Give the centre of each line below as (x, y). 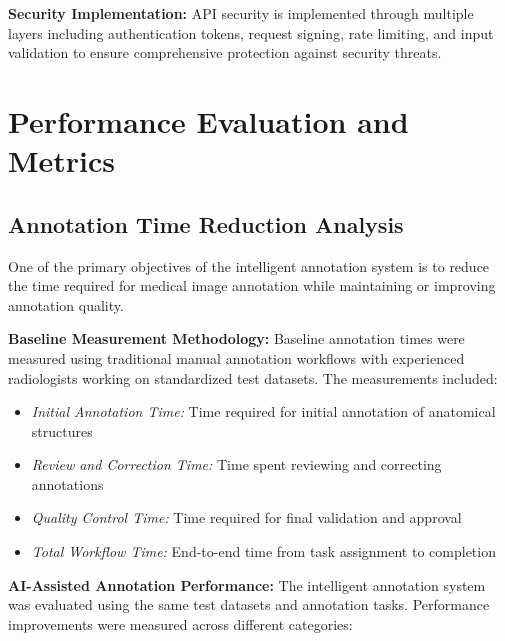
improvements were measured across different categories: (180, 623)
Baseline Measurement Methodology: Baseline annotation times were (236, 338)
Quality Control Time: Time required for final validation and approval (246, 517)
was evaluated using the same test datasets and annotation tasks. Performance (249, 604)
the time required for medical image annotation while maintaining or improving (252, 285)
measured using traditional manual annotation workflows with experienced (236, 357)
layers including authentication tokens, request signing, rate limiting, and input (251, 32)
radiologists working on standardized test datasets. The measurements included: (253, 377)
